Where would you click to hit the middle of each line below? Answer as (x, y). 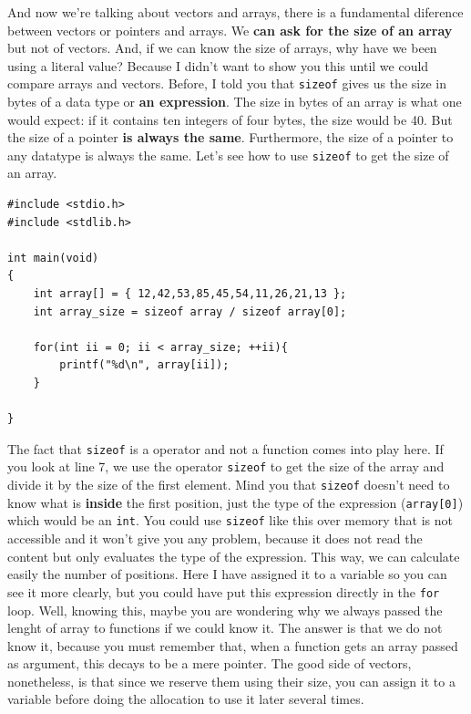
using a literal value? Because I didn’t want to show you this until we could (218, 65)
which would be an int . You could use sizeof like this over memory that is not (230, 520)
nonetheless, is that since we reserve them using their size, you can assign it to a (231, 681)
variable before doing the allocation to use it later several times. (186, 699)
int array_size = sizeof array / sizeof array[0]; (190, 311)
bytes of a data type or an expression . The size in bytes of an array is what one (235, 102)
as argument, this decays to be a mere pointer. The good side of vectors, (210, 663)
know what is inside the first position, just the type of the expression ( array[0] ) (235, 502)
